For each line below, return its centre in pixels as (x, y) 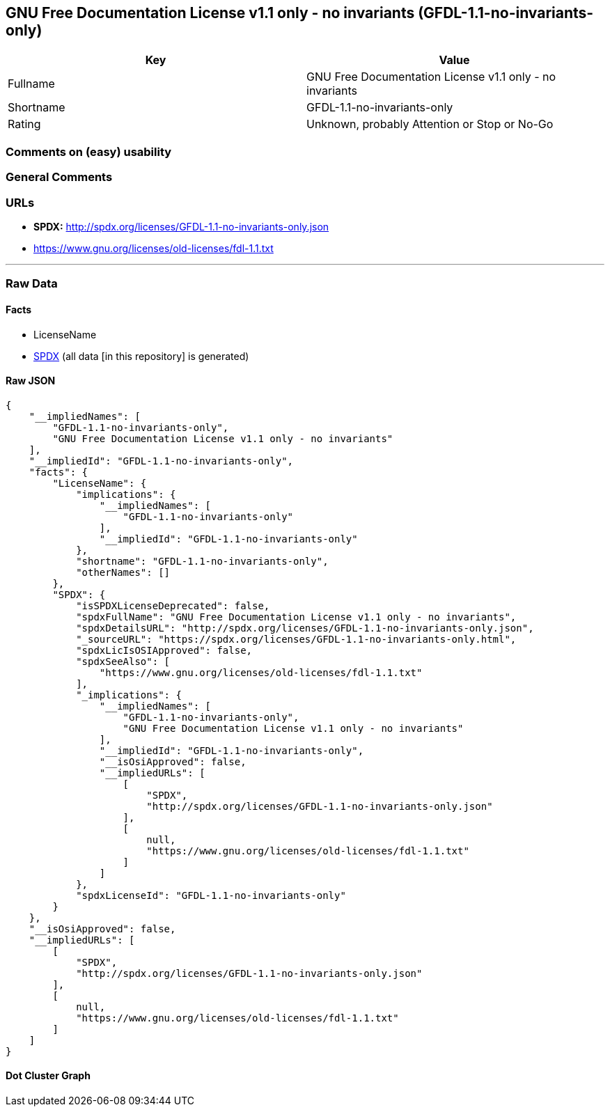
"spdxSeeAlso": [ (123, 661)
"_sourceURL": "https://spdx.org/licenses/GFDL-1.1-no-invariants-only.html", (296, 639)
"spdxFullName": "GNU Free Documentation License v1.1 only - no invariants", (296, 617)
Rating (24, 124)
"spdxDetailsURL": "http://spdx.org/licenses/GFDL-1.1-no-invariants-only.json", (305, 628)
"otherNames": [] (123, 572)
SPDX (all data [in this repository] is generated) (141, 356)
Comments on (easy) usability (89, 151)
